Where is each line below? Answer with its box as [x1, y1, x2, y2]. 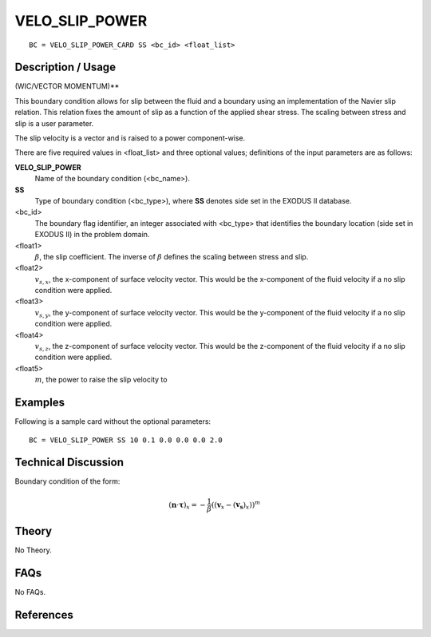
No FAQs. [14, 588, 46, 597]
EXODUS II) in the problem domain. [34, 230, 150, 239]
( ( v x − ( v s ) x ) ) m [212, 499, 261, 511]
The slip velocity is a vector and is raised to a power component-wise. [14, 133, 246, 143]
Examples [14, 396, 65, 409]
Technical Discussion [14, 456, 124, 469]
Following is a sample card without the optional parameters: [14, 417, 212, 426]
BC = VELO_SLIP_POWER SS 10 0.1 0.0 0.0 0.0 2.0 [29, 435, 223, 445]
